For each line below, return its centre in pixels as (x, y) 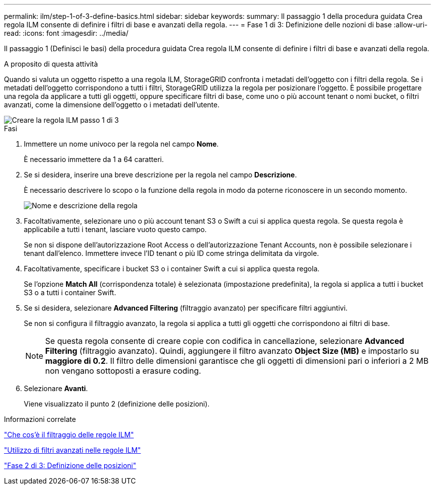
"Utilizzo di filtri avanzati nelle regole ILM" (72, 450)
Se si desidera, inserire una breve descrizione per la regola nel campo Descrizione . (160, 175)
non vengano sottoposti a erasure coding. (123, 371)
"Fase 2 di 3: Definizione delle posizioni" (70, 465)
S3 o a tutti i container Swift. (70, 292)
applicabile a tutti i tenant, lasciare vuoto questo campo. (115, 229)
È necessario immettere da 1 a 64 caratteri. (94, 159)
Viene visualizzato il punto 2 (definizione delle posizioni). (117, 404)
